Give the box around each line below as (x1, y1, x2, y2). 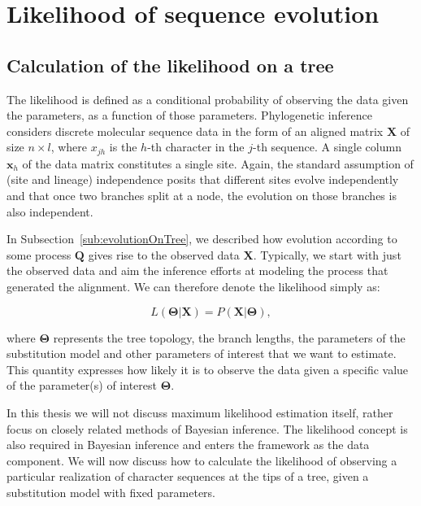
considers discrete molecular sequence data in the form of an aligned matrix (7, 122, 384, 139)
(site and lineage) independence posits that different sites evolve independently (7, 171, 399, 188)
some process (7, 246, 72, 263)
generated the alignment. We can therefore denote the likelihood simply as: (7, 277, 380, 294)
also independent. (7, 203, 93, 220)
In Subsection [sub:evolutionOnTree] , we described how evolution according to (7, 230, 397, 247)
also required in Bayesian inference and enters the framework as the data (7, 436, 370, 453)
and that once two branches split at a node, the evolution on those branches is (7, 187, 397, 203)
